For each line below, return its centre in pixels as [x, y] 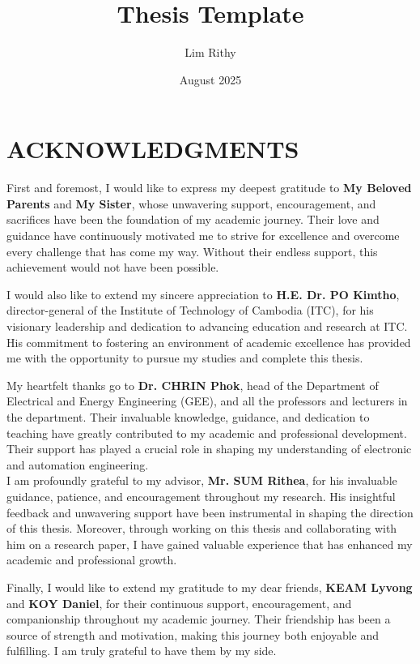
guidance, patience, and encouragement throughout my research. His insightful [201, 496]
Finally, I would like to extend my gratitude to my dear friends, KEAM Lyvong [210, 587]
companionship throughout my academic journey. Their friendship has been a [199, 619]
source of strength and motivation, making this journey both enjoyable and [193, 634]
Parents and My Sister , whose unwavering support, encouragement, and [191, 203]
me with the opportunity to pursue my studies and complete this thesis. [185, 358]
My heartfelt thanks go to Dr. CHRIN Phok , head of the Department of [193, 385]
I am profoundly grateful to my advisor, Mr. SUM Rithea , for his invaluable [202, 480]
